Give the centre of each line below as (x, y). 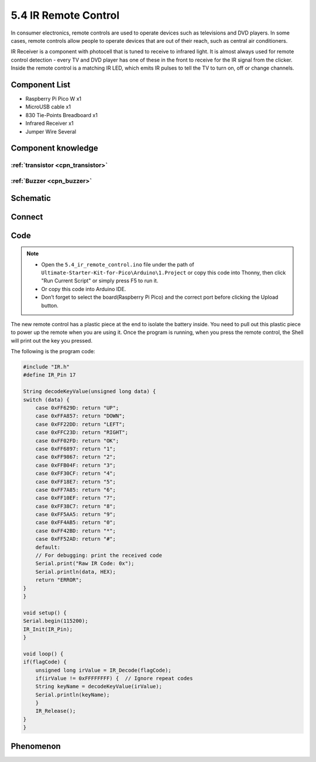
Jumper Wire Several (51, 131)
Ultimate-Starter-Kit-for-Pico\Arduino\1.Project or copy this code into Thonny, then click (164, 272)
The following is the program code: (53, 351)
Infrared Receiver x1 (49, 124)
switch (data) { (47, 399)
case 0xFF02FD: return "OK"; (77, 440)
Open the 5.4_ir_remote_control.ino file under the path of (118, 264)
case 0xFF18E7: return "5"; (76, 481)
